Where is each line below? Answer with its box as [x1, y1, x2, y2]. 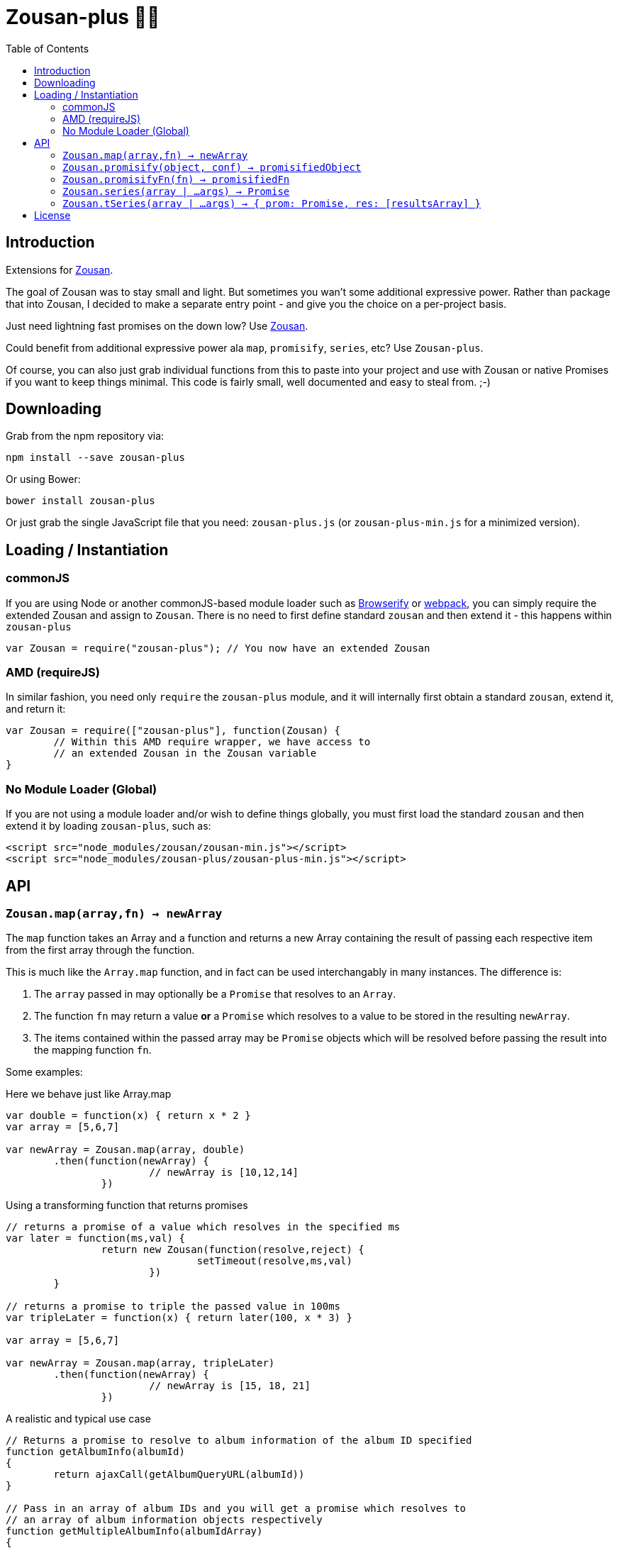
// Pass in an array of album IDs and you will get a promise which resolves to [6, 1503, 467, 1515]
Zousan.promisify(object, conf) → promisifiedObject [62, 161, 362, 173]
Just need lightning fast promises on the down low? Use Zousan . [6, 319, 308, 332]
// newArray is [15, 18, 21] [149, 1380, 311, 1392]
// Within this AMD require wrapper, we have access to [53, 736, 371, 748]
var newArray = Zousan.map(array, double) [6, 1144, 245, 1156]
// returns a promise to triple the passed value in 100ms [6, 1301, 341, 1313]
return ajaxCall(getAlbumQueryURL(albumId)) [53, 1469, 305, 1481]
